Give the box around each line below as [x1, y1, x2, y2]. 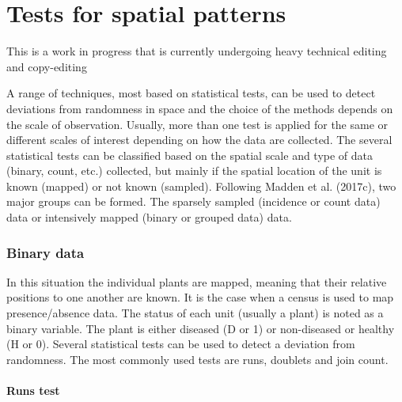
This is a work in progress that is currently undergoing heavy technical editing [6, 43, 387, 59]
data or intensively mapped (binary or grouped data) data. [6, 209, 292, 226]
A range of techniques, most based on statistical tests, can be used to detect [6, 85, 376, 101]
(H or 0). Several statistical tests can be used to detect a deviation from [6, 336, 355, 352]
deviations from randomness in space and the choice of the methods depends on [6, 100, 393, 116]
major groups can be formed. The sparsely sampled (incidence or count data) [6, 193, 381, 210]
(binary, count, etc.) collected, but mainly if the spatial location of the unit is [6, 162, 382, 179]
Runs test [6, 382, 60, 399]
